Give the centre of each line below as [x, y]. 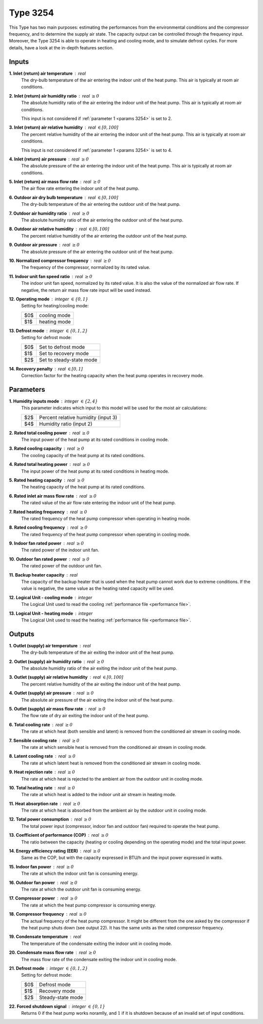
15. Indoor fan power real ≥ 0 [41, 866]
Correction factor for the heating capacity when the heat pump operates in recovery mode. [113, 375]
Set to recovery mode [64, 353]
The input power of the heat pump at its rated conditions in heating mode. [95, 471]
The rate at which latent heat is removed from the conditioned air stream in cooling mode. [111, 763]
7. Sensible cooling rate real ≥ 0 [44, 740]
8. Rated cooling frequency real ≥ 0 [48, 527]
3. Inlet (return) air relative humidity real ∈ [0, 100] [64, 127]
